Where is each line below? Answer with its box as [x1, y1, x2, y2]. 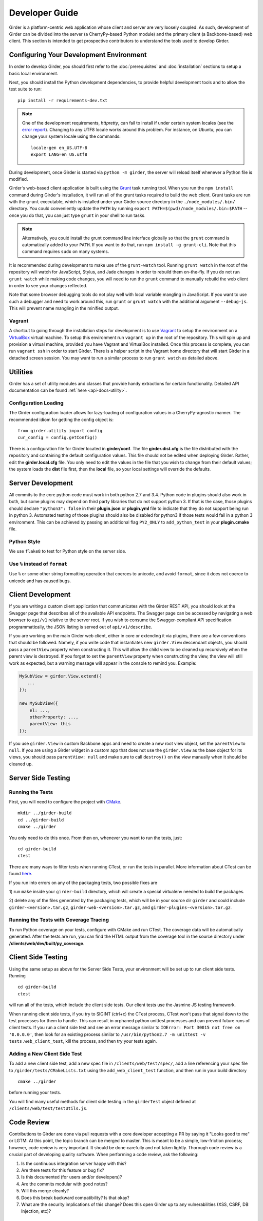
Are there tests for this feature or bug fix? [21, 1167, 104, 1173]
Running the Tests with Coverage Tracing [9, 916, 109, 923]
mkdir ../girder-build [18, 810, 72, 816]
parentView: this [29, 721, 71, 727]
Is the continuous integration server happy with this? [21, 1160, 127, 1166]
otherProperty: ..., [29, 714, 79, 720]
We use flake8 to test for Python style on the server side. [9, 548, 127, 554]
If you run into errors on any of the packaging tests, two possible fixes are [9, 880, 158, 885]
